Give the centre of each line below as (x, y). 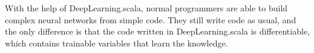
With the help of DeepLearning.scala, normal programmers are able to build (146, 8)
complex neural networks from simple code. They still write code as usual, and (151, 19)
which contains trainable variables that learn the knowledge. (116, 43)
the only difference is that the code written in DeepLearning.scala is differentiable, (157, 31)
